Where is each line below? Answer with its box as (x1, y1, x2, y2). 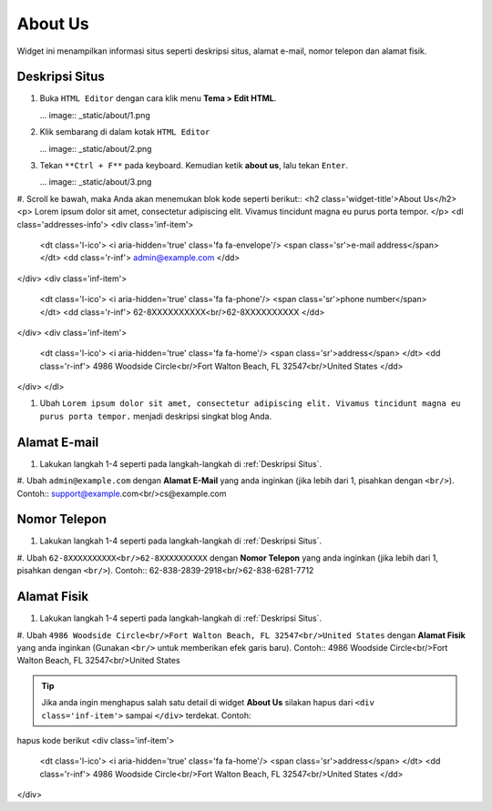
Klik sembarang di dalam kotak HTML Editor (39, 127, 210, 137)
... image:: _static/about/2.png (39, 143, 152, 154)
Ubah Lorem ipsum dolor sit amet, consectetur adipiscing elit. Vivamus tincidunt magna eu (39, 398, 461, 409)
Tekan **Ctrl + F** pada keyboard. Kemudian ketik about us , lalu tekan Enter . (39, 160, 349, 171)
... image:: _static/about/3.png (39, 177, 152, 188)
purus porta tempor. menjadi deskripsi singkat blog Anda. (39, 411, 272, 421)
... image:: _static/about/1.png (39, 109, 150, 120)
